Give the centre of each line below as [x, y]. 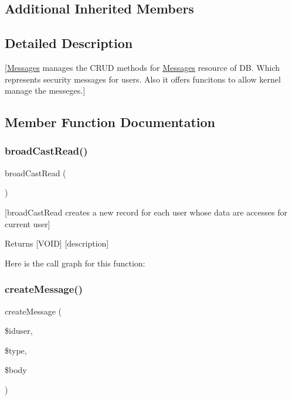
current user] [28, 223]
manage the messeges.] [45, 90]
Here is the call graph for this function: [75, 263]
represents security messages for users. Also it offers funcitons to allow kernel [143, 79]
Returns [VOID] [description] [57, 243]
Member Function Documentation [110, 122]
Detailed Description [69, 43]
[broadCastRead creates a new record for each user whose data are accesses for [146, 212]
